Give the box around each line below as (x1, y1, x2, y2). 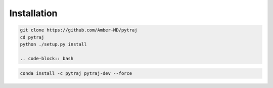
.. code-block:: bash (20, 56, 74, 61)
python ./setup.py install (20, 41, 87, 47)
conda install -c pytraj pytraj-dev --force (20, 71, 132, 76)
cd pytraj (20, 34, 44, 40)
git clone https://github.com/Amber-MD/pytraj (20, 27, 138, 33)
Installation (9, 8, 58, 19)
